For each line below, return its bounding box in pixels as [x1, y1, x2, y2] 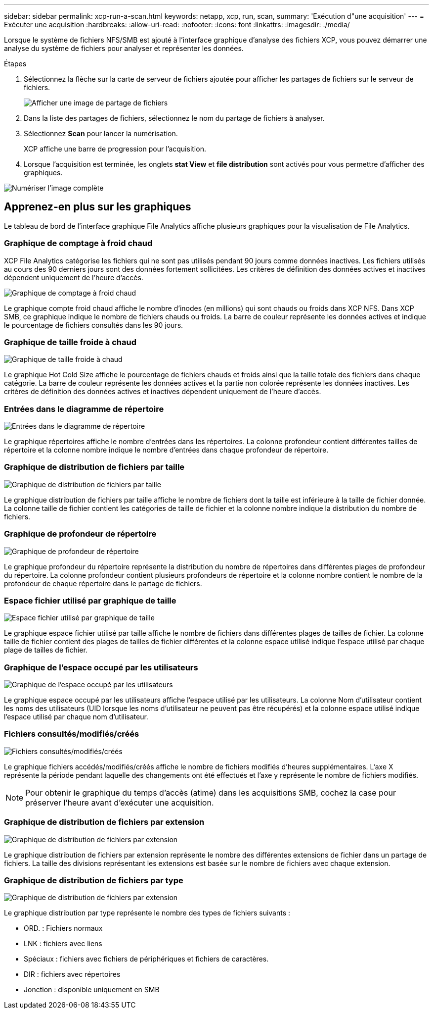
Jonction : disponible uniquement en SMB [24, 985, 160, 994]
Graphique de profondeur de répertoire [4, 529, 157, 539]
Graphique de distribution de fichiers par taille [4, 462, 185, 472]
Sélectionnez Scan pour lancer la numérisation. [24, 129, 178, 138]
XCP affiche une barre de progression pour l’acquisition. [24, 145, 206, 153]
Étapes [4, 59, 27, 68]
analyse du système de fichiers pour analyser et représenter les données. [4, 44, 244, 52]
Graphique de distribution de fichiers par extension [4, 817, 205, 827]
